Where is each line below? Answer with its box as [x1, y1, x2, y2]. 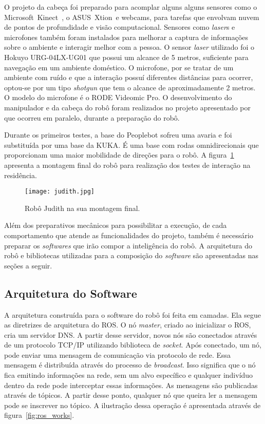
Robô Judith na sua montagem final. [25, 202, 140, 213]
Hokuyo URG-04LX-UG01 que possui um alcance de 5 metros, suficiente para [4, 51, 249, 62]
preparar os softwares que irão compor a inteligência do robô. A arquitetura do [4, 240, 253, 250]
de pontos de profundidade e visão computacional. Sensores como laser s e [4, 22, 235, 32]
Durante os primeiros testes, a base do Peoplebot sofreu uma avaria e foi [4, 129, 232, 140]
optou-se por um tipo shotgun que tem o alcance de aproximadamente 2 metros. [4, 82, 256, 92]
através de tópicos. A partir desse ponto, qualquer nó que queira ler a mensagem [4, 390, 257, 400]
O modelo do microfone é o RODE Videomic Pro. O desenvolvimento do [4, 92, 232, 103]
